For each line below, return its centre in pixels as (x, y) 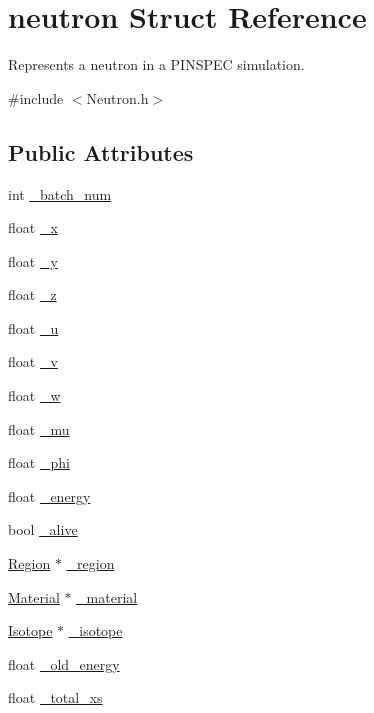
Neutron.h (117, 97)
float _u (33, 327)
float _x (33, 227)
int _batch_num (60, 193)
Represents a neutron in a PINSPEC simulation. (156, 64)
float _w (34, 395)
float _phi (39, 462)
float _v (33, 361)
